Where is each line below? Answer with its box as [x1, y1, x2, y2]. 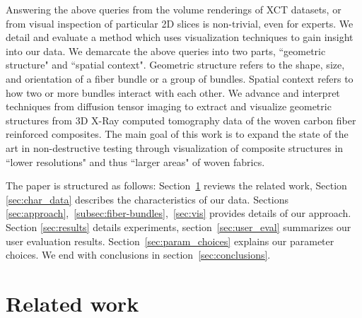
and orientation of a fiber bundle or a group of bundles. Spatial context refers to [6, 71, 354, 86]
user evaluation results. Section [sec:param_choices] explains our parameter [6, 233, 334, 248]
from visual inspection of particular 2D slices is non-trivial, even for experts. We [6, 16, 354, 30]
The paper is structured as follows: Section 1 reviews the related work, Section [6, 178, 347, 193]
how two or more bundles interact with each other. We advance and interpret [6, 85, 340, 100]
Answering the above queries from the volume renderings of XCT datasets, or [6, 2, 341, 16]
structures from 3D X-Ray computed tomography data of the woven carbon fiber [6, 112, 356, 127]
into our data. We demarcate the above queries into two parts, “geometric [6, 43, 326, 58]
